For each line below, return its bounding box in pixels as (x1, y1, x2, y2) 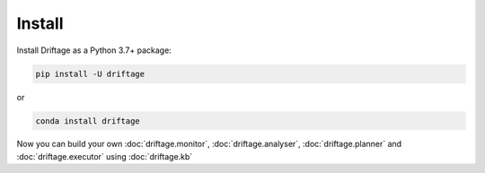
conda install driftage (35, 116, 141, 125)
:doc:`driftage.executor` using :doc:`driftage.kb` (16, 151, 193, 161)
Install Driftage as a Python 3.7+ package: (16, 45, 172, 56)
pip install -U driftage (35, 68, 145, 79)
